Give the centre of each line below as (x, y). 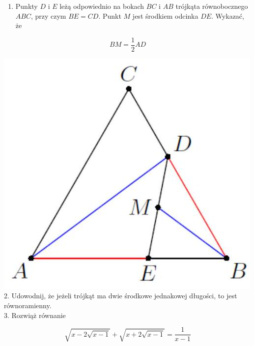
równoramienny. (28, 305)
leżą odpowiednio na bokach (102, 6)
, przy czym (48, 15)
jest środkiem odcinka (165, 15)
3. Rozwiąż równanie (35, 315)
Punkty (27, 6)
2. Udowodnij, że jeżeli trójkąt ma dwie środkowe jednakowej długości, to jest (121, 296)
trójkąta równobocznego (212, 6)
